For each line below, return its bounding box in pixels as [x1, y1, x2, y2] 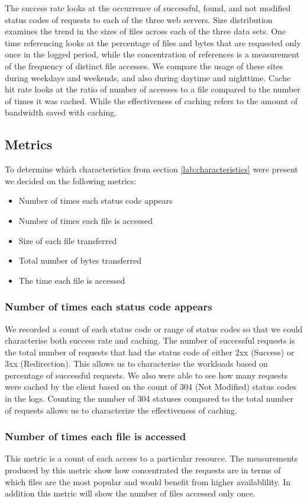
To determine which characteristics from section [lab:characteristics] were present [5, 163, 298, 175]
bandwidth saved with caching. [5, 106, 117, 118]
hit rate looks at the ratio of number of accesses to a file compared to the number [5, 83, 300, 95]
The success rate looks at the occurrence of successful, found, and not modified [5, 2, 291, 14]
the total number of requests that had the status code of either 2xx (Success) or [5, 345, 295, 358]
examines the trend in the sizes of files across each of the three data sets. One [5, 25, 286, 37]
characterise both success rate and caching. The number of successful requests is [5, 334, 295, 347]
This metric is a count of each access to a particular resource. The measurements [5, 452, 298, 464]
